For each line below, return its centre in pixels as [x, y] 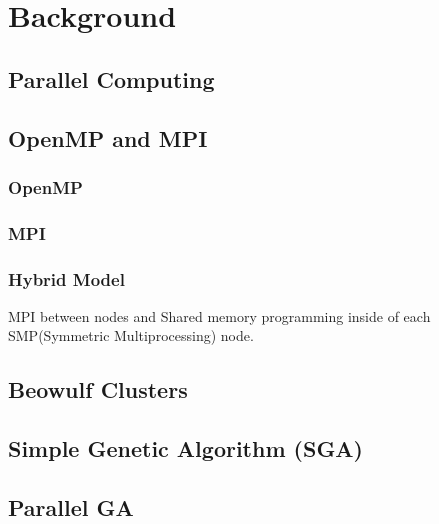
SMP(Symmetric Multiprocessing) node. [131, 335]
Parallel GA [71, 506]
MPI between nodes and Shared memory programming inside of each [219, 315]
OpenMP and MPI [108, 137]
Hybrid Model [66, 278]
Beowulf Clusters [98, 389]
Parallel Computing [111, 78]
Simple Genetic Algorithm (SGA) [186, 448]
